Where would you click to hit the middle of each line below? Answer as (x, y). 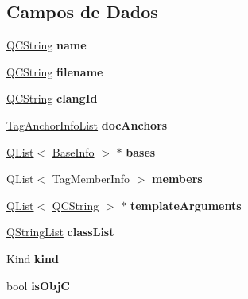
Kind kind (33, 258)
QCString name (46, 45)
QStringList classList (60, 232)
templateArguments (186, 205)
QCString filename (55, 71)
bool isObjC (38, 285)
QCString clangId (52, 98)
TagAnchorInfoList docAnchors (87, 124)
